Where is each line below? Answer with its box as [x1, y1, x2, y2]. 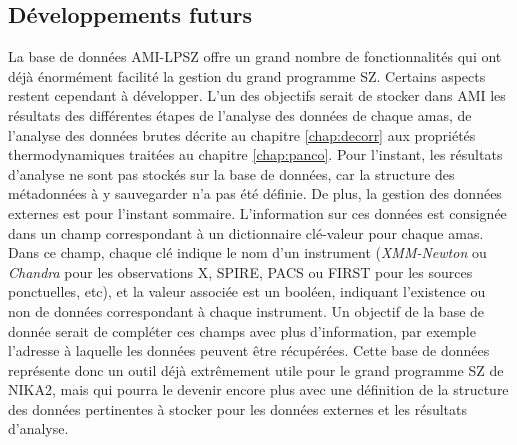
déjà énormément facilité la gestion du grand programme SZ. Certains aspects [8, 65, 486, 86]
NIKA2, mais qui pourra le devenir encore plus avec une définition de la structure [8, 379, 509, 400]
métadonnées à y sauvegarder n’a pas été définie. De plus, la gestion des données [8, 183, 502, 204]
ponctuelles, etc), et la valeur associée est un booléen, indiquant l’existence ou [8, 281, 486, 302]
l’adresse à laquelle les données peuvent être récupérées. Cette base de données [8, 340, 490, 361]
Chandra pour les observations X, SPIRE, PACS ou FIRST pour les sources [8, 261, 473, 282]
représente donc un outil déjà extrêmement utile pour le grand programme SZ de [8, 359, 504, 380]
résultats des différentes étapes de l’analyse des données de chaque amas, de [8, 104, 472, 125]
